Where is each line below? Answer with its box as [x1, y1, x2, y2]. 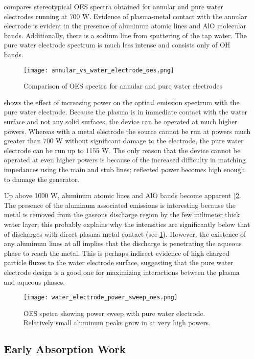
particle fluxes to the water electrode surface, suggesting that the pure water [4, 257, 233, 268]
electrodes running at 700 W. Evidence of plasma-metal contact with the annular [4, 11, 247, 21]
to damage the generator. [4, 174, 80, 184]
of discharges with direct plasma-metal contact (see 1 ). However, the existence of [4, 228, 246, 239]
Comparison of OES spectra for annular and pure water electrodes [23, 81, 222, 91]
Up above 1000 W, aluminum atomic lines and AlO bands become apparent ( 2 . [4, 190, 241, 201]
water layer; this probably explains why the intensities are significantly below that [4, 219, 250, 229]
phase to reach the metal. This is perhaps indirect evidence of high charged [4, 247, 230, 258]
